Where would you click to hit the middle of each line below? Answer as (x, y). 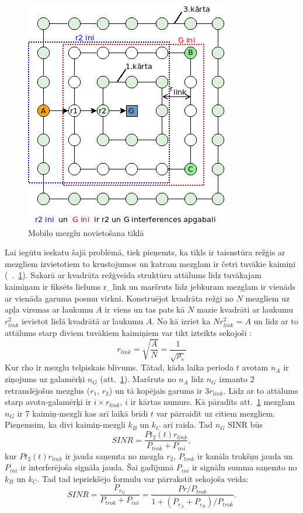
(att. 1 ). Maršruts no (138, 379)
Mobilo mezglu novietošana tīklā (86, 232)
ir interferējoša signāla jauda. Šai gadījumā (97, 467)
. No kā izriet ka (181, 320)
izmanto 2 (237, 379)
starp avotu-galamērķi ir (48, 402)
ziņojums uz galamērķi (45, 379)
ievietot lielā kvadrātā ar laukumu (83, 320)
